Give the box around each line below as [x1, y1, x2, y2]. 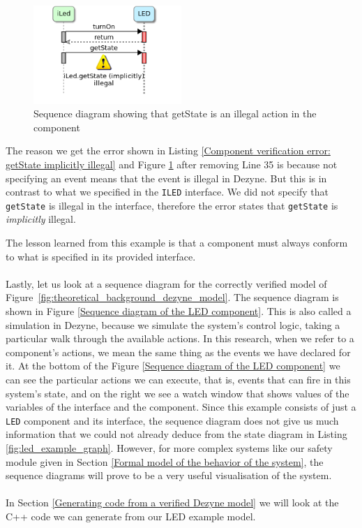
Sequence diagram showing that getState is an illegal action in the [33, 106, 317, 121]
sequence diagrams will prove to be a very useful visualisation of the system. [6, 468, 332, 483]
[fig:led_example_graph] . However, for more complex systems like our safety [6, 441, 333, 455]
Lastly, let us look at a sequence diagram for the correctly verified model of [6, 276, 327, 291]
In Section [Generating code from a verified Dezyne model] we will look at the [6, 495, 339, 510]
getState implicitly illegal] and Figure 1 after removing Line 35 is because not [6, 156, 338, 171]
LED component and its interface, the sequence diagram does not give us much [6, 413, 339, 427]
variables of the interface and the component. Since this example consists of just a [6, 399, 356, 414]
